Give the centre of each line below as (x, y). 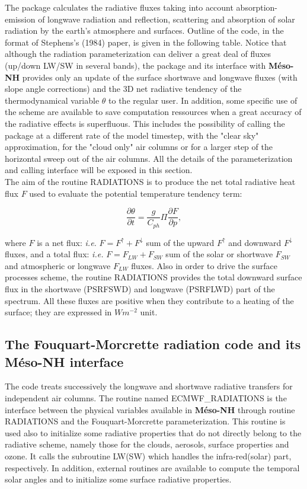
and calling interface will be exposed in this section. (99, 170)
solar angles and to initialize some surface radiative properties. (118, 479)
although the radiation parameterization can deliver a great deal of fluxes (138, 54)
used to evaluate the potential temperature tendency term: (136, 193)
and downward (255, 242)
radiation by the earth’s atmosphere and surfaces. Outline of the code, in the (144, 31)
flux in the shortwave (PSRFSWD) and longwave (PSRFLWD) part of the (140, 288)
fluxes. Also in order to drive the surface (204, 265)
